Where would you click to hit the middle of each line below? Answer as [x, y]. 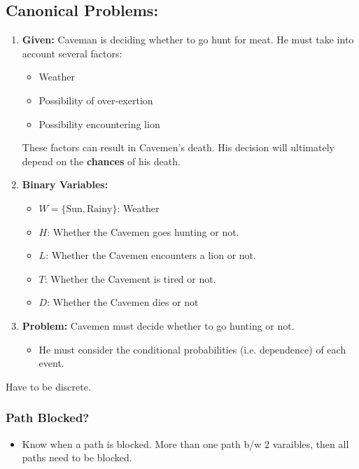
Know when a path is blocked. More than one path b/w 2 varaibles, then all [185, 443]
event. [51, 363]
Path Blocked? [48, 418]
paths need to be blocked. [77, 457]
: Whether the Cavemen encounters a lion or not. [151, 255]
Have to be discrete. [48, 386]
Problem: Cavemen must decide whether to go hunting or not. [158, 325]
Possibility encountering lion [99, 124]
